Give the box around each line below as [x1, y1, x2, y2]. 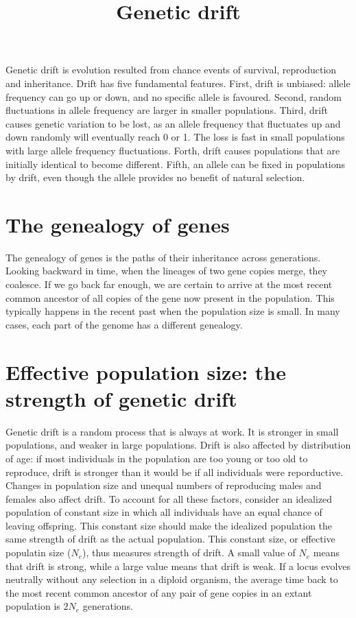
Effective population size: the [5, 357, 286, 385]
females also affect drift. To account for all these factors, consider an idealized [5, 491, 333, 506]
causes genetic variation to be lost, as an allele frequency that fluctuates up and [5, 116, 341, 130]
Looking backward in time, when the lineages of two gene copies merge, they [5, 263, 327, 278]
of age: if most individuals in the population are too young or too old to [5, 451, 308, 465]
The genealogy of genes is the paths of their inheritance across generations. [5, 250, 321, 264]
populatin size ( [5, 545, 71, 560]
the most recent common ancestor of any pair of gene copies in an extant [5, 585, 312, 599]
